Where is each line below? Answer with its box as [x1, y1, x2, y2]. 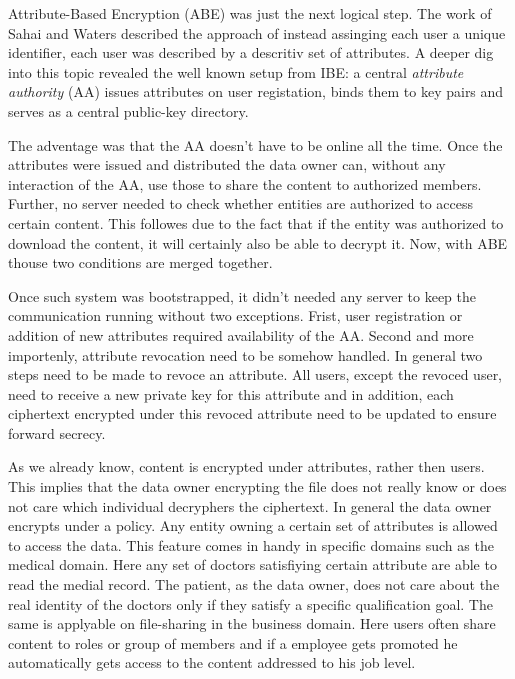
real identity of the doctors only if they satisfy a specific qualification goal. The [8, 593, 493, 614]
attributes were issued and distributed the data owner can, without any [8, 154, 446, 175]
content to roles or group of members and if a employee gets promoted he [8, 632, 458, 653]
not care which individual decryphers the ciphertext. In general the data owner [8, 495, 492, 516]
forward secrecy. [8, 422, 106, 443]
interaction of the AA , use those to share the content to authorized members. [8, 173, 482, 194]
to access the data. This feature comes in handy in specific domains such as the [8, 534, 494, 555]
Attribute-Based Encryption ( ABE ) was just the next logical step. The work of [8, 3, 492, 23]
